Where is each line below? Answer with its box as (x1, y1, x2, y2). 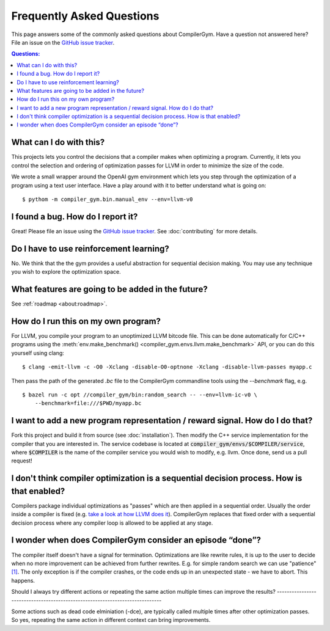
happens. (11, 577, 35, 584)
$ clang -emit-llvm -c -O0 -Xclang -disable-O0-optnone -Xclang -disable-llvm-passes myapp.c (22, 363, 312, 371)
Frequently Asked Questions (11, 9, 159, 23)
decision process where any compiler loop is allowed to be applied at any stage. (11, 519, 213, 527)
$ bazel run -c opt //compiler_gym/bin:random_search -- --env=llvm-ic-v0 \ (22, 391, 258, 398)
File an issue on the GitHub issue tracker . (11, 38, 115, 46)
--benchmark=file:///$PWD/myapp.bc (34, 400, 142, 407)
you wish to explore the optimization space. (11, 268, 122, 275)
